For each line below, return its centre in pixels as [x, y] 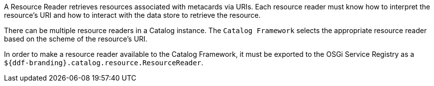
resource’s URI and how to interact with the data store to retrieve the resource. [132, 15]
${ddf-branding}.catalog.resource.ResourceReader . [104, 63]
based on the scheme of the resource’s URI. [76, 39]
